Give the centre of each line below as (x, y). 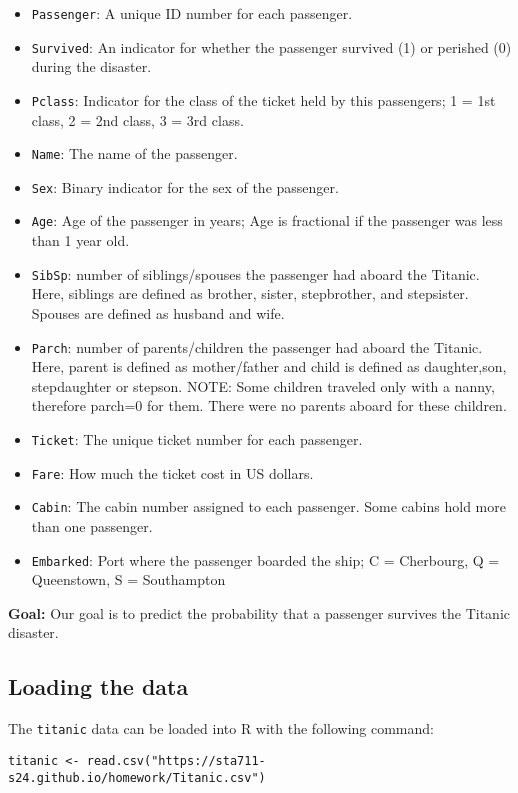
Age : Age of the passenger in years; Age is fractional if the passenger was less (267, 220)
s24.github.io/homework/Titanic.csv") (137, 777)
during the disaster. (91, 66)
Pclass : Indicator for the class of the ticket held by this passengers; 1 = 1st (263, 99)
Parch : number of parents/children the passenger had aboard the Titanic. (257, 346)
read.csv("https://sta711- (176, 760)
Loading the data (98, 686)
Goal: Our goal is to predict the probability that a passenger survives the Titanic (259, 612)
